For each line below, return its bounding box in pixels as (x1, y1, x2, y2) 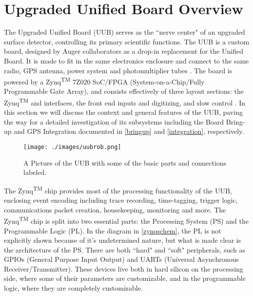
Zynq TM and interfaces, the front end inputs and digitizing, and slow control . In (4, 96, 246, 107)
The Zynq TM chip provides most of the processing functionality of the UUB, (4, 184, 232, 195)
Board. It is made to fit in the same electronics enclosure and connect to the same (4, 55, 249, 65)
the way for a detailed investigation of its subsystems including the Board (4, 116, 224, 127)
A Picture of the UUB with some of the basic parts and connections (23, 157, 227, 168)
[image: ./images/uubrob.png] (23, 143, 121, 150)
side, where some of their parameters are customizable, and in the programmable (4, 273, 246, 283)
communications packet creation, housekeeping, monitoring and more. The (4, 204, 226, 214)
